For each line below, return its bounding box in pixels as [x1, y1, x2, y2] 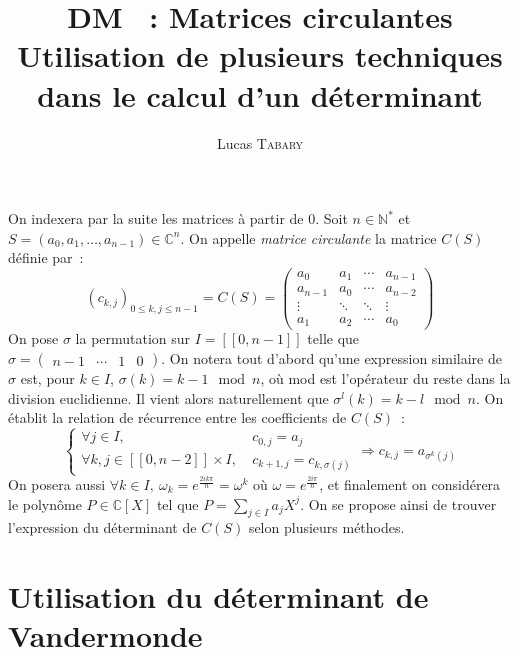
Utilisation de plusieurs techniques [17, 35, 503, 76]
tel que [156, 493, 199, 514]
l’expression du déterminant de [8, 517, 197, 538]
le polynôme [8, 493, 82, 514]
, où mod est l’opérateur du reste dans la [260, 368, 511, 389]
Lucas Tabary [216, 132, 304, 153]
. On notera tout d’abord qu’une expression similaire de [161, 348, 502, 369]
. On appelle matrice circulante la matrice [180, 227, 437, 248]
